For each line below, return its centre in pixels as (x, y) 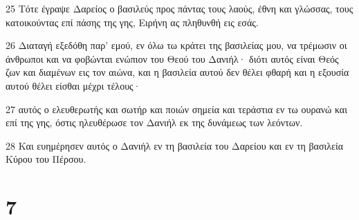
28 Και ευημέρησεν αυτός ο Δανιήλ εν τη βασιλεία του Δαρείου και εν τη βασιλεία (175, 145)
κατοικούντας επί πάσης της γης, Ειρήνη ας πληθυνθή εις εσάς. (132, 22)
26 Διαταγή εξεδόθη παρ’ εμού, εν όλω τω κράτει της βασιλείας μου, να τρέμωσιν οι (176, 45)
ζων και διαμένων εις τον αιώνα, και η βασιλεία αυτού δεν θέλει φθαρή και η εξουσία (177, 72)
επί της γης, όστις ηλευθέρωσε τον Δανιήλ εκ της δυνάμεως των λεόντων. (154, 122)
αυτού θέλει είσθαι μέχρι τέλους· (73, 85)
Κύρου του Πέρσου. (46, 159)
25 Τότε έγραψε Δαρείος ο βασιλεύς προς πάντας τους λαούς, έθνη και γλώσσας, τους (179, 8)
